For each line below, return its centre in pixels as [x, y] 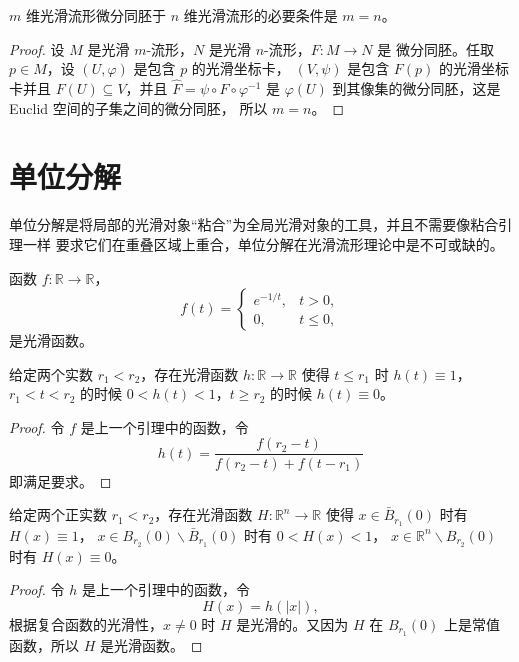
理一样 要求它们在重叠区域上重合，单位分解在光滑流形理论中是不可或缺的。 [256, 243]
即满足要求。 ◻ [60, 480]
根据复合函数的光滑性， [86, 624]
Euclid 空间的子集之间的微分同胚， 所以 [138, 107]
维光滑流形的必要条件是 [260, 15]
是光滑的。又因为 [292, 624]
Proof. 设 [37, 48]
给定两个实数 [51, 373]
